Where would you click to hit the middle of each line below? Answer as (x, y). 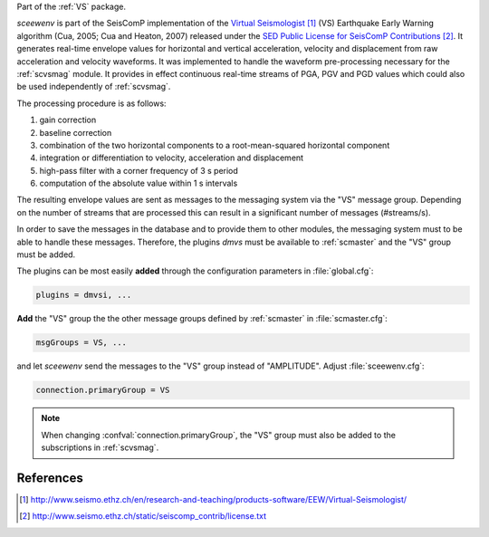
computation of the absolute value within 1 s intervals (139, 183)
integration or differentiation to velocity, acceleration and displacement (171, 158)
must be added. (46, 254)
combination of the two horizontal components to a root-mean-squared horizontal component (215, 145)
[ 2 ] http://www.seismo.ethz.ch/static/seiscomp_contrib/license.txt (143, 516)
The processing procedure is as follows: (91, 103)
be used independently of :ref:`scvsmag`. (94, 87)
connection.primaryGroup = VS (103, 390)
